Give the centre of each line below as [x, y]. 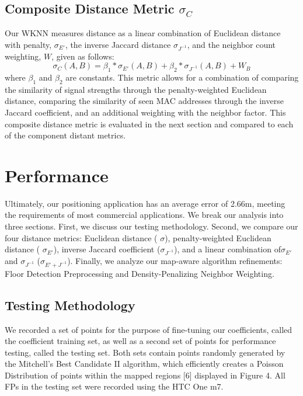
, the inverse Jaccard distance [118, 44]
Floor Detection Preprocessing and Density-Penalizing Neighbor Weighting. [140, 273]
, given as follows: [83, 56]
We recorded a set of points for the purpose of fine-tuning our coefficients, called [149, 329]
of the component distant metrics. [65, 135]
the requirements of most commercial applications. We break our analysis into [144, 215]
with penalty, [28, 44]
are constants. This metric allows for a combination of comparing [182, 77]
